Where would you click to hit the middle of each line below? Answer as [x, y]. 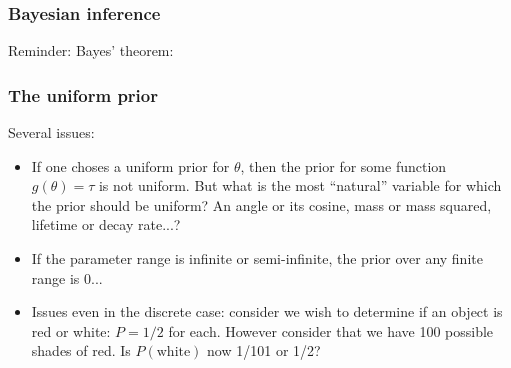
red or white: [71, 330]
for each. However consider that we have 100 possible [331, 330]
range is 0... [67, 277]
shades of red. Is [81, 350]
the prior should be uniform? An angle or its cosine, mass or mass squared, [261, 204]
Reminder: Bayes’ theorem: [91, 50]
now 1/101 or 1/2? [264, 350]
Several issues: [51, 132]
